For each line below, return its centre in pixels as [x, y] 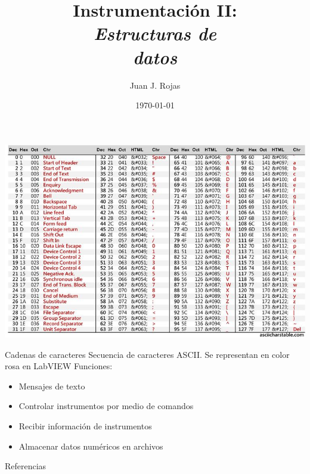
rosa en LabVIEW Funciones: [59, 366]
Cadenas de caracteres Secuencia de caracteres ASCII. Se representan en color [147, 354]
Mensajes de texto [52, 386]
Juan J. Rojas [155, 85]
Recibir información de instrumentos [85, 425]
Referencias [26, 466]
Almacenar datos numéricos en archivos [91, 446]
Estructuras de [155, 33]
